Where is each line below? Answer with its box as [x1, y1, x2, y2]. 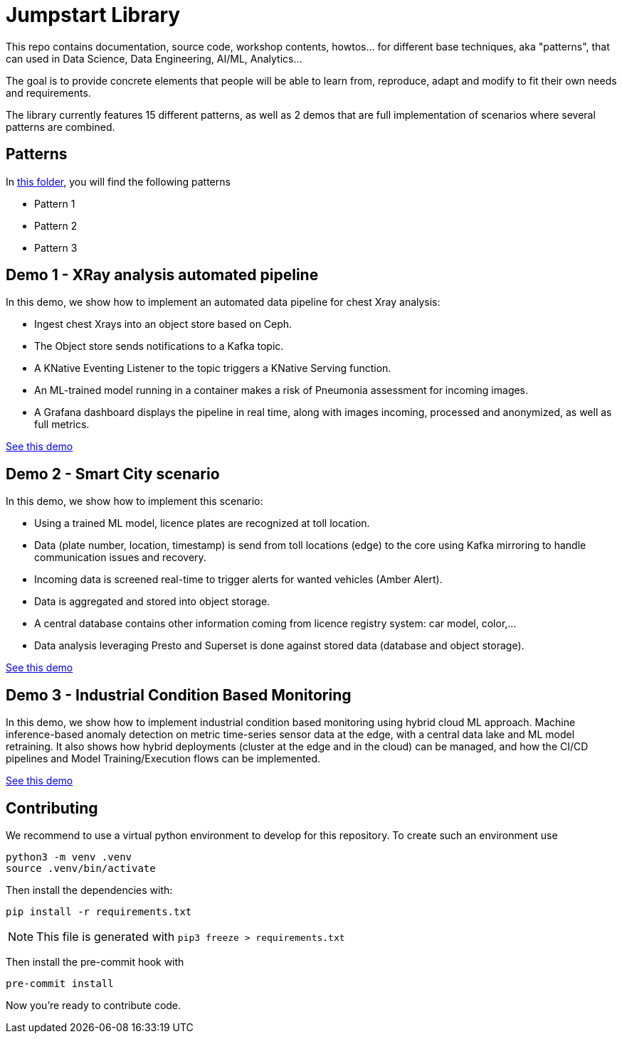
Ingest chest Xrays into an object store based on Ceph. [34, 318, 292, 331]
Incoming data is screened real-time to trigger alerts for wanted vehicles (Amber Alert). [34, 573, 443, 586]
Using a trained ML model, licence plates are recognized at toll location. [34, 517, 370, 530]
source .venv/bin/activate [6, 862, 156, 874]
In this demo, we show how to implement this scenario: [6, 495, 263, 508]
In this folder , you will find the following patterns [6, 175, 231, 188]
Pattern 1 [34, 197, 75, 210]
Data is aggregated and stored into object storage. [34, 595, 270, 608]
